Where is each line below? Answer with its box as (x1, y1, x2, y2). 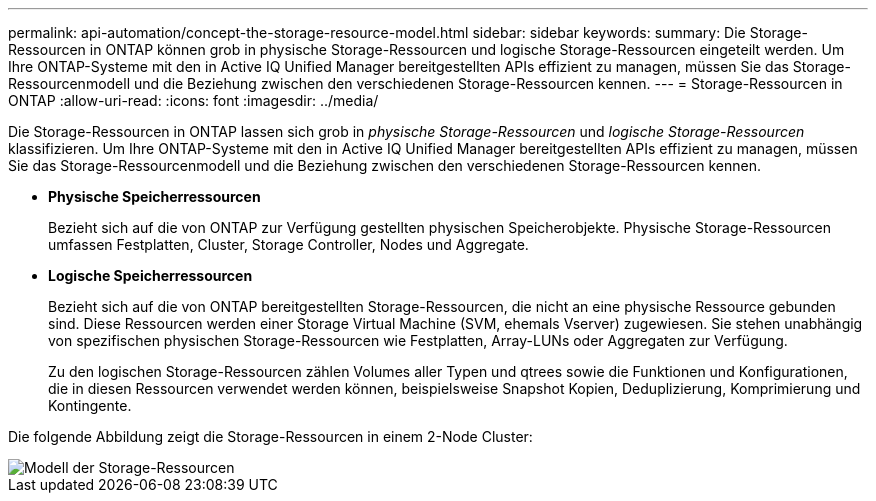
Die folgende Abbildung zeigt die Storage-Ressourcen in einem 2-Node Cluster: (8, 428, 533, 445)
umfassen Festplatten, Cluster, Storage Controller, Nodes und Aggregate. (48, 236, 529, 253)
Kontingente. (48, 397, 132, 414)
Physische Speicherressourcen (48, 188, 261, 205)
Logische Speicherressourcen (48, 267, 253, 284)
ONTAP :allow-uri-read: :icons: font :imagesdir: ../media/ (8, 92, 379, 109)
